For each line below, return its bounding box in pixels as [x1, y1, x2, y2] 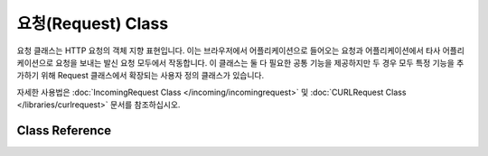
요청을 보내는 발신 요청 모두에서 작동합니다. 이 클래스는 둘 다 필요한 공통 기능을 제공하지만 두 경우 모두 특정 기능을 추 [55, 57, 465, 68]
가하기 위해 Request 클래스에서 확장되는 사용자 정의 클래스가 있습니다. [16, 70, 265, 81]
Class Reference [16, 123, 112, 138]
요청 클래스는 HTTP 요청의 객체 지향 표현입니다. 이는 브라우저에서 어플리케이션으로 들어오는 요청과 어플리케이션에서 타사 [16, 45, 441, 56]
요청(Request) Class [16, 14, 169, 33]
